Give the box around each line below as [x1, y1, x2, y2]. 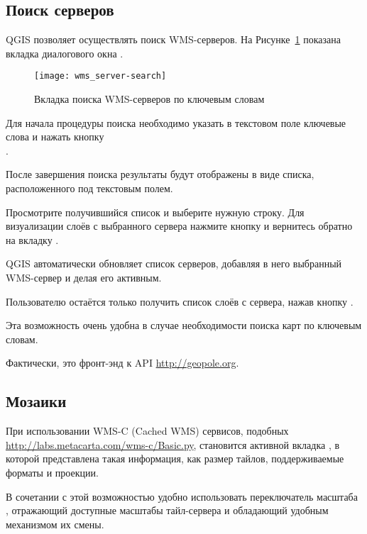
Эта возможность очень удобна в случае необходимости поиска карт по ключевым [6, 318, 362, 333]
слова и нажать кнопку [6, 129, 104, 144]
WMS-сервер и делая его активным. [6, 269, 162, 284]
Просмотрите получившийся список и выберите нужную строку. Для [6, 204, 305, 219]
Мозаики [6, 390, 67, 412]
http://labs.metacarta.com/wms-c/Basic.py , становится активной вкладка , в [6, 437, 340, 452]
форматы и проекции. [6, 465, 99, 479]
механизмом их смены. [6, 516, 104, 531]
